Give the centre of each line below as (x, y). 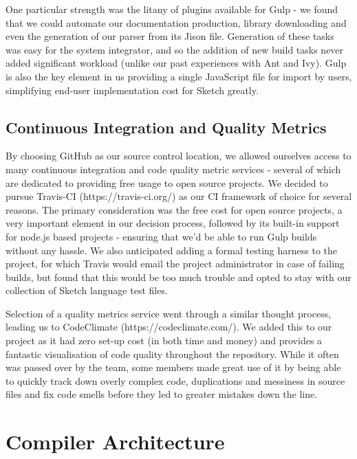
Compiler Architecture (115, 441)
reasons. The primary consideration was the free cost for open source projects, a (174, 209)
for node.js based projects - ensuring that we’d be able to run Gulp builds (161, 236)
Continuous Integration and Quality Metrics (166, 127)
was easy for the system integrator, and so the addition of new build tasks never (175, 49)
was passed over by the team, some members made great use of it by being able (173, 367)
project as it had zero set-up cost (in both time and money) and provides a (164, 340)
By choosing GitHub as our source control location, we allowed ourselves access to (178, 156)
